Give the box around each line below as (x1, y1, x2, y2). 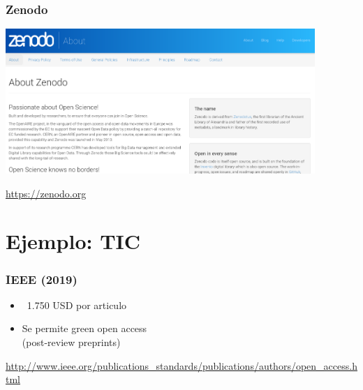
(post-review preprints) (22, 335, 121, 350)
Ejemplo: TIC (6, 227, 141, 255)
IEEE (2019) (6, 270, 77, 287)
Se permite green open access (22, 321, 147, 336)
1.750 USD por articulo (27, 297, 127, 312)
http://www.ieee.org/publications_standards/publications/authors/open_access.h (6, 358, 357, 373)
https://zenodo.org (6, 186, 87, 200)
